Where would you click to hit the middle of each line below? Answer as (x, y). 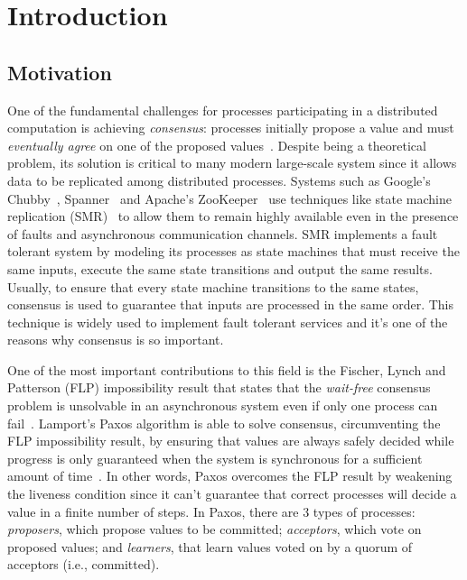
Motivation (60, 72)
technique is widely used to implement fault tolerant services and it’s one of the (228, 322)
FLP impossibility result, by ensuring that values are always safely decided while (231, 441)
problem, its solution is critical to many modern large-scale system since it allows (232, 163)
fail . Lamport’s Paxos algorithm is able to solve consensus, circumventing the (224, 423)
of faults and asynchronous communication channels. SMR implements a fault (223, 233)
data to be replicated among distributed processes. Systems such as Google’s (219, 180)
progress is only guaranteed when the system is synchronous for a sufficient (215, 458)
